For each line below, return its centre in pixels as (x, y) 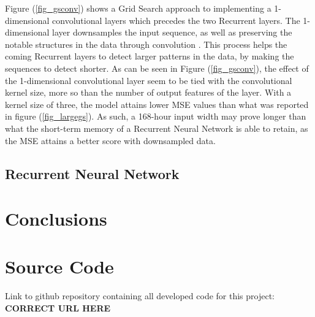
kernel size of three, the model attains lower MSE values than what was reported (157, 104)
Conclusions (56, 219)
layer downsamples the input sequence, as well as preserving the (172, 32)
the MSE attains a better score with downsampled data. (110, 140)
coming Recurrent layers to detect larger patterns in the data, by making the (150, 56)
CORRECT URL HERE (58, 308)
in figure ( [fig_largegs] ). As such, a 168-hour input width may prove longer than (156, 116)
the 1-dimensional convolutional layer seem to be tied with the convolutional (149, 80)
